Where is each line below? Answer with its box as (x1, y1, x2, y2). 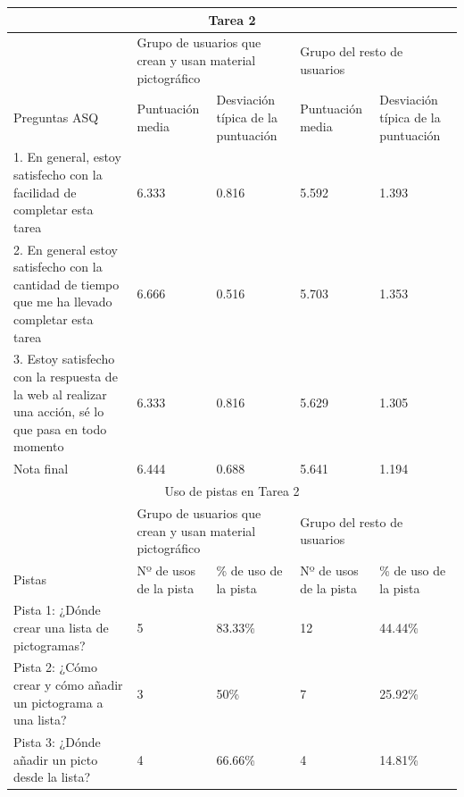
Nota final (13, 459, 69, 478)
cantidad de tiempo (13, 274, 120, 293)
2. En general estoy (13, 239, 118, 258)
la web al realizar (13, 384, 107, 403)
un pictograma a (13, 692, 104, 711)
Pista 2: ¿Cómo (13, 658, 97, 676)
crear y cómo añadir (13, 675, 123, 694)
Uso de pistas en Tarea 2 (164, 482, 300, 500)
